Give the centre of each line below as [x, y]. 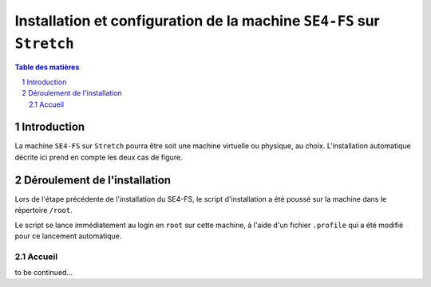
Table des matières [47, 67]
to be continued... [44, 273]
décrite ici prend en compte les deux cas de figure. [99, 157]
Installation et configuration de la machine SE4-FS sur [198, 21]
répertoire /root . [43, 210]
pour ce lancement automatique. [68, 236]
